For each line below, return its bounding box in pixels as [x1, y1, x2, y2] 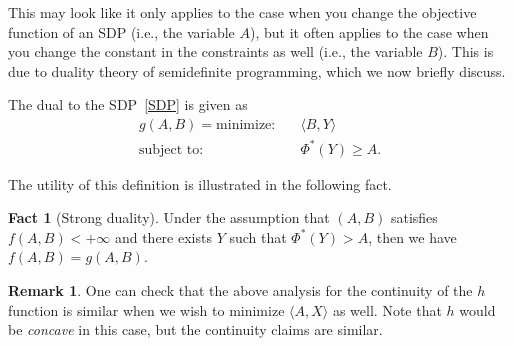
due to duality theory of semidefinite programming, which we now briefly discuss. [8, 60, 506, 81]
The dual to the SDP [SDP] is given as [8, 94, 248, 115]
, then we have [368, 226, 457, 247]
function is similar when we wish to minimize [8, 299, 285, 320]
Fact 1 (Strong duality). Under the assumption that [8, 207, 330, 228]
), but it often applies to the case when [249, 21, 489, 42]
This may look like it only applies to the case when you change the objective [8, 2, 477, 22]
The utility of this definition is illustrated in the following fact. [8, 173, 392, 194]
